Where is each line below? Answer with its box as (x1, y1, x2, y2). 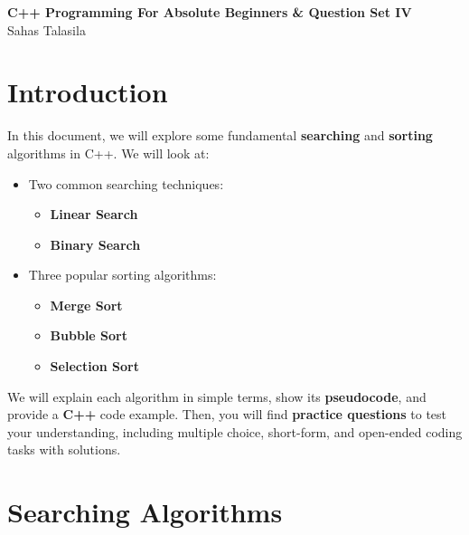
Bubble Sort (50, 326, 127, 345)
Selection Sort (50, 357, 139, 376)
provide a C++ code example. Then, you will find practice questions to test (7, 405, 447, 424)
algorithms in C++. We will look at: (7, 143, 210, 162)
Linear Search (50, 205, 138, 224)
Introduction (7, 73, 168, 110)
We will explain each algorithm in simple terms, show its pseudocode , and (7, 387, 427, 406)
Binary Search (50, 234, 141, 253)
